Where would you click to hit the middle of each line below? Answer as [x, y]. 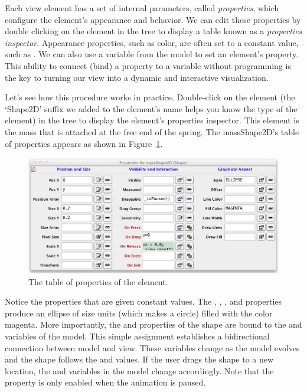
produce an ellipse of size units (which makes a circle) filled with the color [139, 313]
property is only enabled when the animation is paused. [105, 382]
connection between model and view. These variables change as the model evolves [152, 347]
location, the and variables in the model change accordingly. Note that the [139, 370]
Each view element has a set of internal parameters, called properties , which [142, 8]
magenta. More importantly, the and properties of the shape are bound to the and [153, 324]
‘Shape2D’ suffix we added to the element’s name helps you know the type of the [151, 108]
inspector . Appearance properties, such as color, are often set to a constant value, [152, 42]
